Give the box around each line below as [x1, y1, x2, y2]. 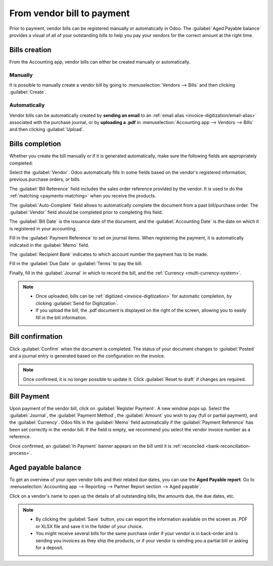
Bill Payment [9, 392, 50, 400]
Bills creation [9, 46, 52, 54]
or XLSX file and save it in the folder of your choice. [35, 523, 144, 529]
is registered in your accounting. [9, 225, 77, 231]
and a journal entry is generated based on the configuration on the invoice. [9, 352, 165, 359]
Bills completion [9, 140, 61, 148]
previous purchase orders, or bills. [9, 176, 81, 182]
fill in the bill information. [35, 314, 87, 320]
